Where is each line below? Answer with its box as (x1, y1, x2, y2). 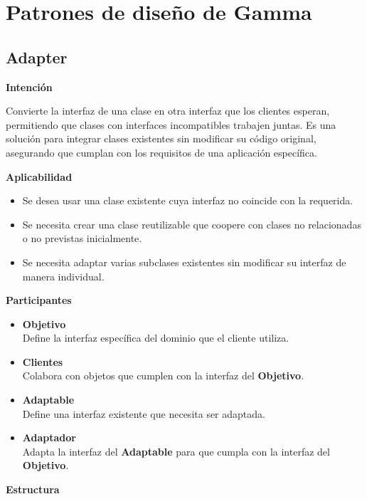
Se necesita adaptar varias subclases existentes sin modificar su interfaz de (22, 254, 346, 269)
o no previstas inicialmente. (22, 231, 142, 246)
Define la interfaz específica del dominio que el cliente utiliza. (22, 330, 289, 345)
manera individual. (22, 268, 105, 283)
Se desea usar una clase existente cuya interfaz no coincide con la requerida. (22, 193, 353, 208)
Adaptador (22, 430, 76, 445)
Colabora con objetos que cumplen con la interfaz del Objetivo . (22, 368, 304, 383)
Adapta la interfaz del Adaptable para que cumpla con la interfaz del (22, 443, 330, 458)
